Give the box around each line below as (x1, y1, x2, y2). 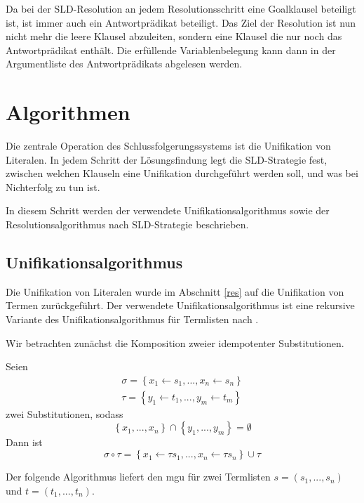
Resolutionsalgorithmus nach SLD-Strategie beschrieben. (6, 217, 249, 232)
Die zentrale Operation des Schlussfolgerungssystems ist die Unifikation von (6, 138, 331, 153)
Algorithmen (6, 98, 130, 126)
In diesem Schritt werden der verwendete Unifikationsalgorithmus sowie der (6, 203, 330, 218)
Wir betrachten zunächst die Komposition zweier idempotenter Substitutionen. (6, 335, 344, 350)
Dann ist (6, 435, 43, 450)
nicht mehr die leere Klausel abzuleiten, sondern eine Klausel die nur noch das (6, 29, 342, 44)
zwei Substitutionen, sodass (6, 406, 123, 421)
